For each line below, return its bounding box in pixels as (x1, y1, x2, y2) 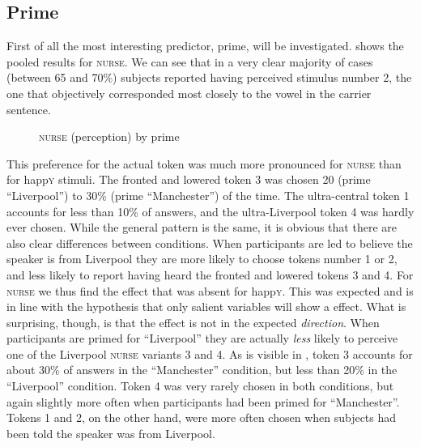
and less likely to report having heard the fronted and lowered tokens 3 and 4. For (6, 266, 414, 283)
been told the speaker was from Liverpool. (6, 424, 215, 441)
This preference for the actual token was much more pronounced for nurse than (6, 155, 402, 172)
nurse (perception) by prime (39, 128, 180, 145)
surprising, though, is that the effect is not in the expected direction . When (6, 313, 380, 330)
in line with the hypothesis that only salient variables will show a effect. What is (6, 298, 406, 315)
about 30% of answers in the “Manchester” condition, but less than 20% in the (6, 361, 398, 378)
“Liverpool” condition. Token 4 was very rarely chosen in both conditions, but (6, 377, 394, 394)
